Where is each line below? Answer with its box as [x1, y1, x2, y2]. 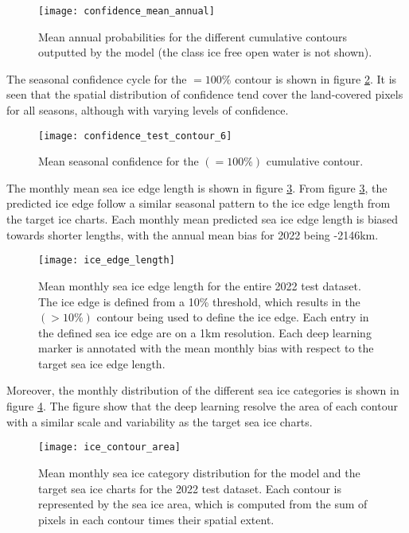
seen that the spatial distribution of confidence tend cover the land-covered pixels [6, 86, 403, 103]
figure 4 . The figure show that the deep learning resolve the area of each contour [6, 398, 398, 414]
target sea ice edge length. [38, 355, 166, 372]
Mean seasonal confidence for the [38, 153, 199, 169]
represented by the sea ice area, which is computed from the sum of [38, 496, 368, 512]
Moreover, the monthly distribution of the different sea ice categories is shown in [6, 382, 399, 399]
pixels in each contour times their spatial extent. [38, 511, 275, 527]
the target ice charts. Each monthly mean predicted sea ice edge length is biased [6, 211, 399, 228]
